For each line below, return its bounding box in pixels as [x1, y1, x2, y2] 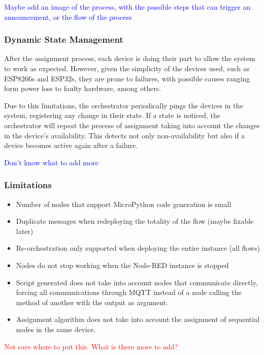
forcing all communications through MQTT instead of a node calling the [16, 287, 242, 298]
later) [16, 225, 34, 236]
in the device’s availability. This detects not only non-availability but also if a [4, 130, 245, 140]
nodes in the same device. [16, 323, 96, 334]
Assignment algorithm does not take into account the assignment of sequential [16, 314, 259, 324]
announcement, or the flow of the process [4, 11, 132, 22]
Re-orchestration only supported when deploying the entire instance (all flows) [16, 243, 260, 253]
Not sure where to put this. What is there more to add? [4, 341, 178, 351]
